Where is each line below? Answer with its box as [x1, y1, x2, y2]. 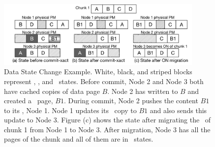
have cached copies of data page [4, 86, 100, 96]
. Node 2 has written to [107, 86, 178, 96]
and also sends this [150, 105, 207, 115]
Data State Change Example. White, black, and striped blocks [4, 66, 192, 77]
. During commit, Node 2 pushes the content [63, 95, 198, 106]
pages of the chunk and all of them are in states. [4, 134, 154, 144]
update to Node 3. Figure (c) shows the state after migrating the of [4, 115, 211, 125]
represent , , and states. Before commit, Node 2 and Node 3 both [4, 76, 204, 86]
